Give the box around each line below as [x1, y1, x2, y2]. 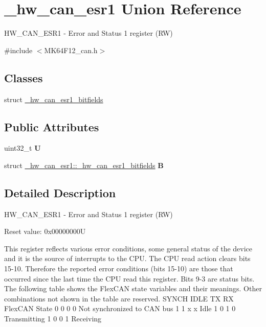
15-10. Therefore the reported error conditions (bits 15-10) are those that [4, 263, 233, 274]
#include [4, 44, 33, 55]
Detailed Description [4, 184, 116, 200]
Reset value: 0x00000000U [4, 226, 86, 237]
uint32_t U [4, 143, 41, 153]
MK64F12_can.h [44, 44, 98, 55]
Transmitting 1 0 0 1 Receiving [4, 313, 102, 324]
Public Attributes [4, 119, 99, 134]
